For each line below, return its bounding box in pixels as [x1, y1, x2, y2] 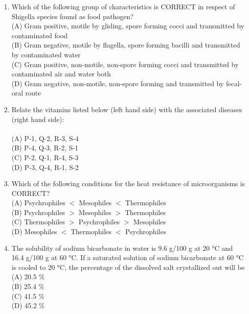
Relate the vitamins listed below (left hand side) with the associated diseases [11, 104, 242, 114]
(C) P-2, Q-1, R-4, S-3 [11, 152, 79, 162]
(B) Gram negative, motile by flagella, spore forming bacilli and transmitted [11, 40, 240, 50]
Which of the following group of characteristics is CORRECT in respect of [11, 1, 235, 11]
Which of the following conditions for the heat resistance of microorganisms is [11, 178, 245, 189]
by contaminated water [11, 49, 81, 59]
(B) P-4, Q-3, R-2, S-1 [11, 143, 79, 153]
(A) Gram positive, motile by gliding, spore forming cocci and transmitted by [11, 21, 245, 31]
